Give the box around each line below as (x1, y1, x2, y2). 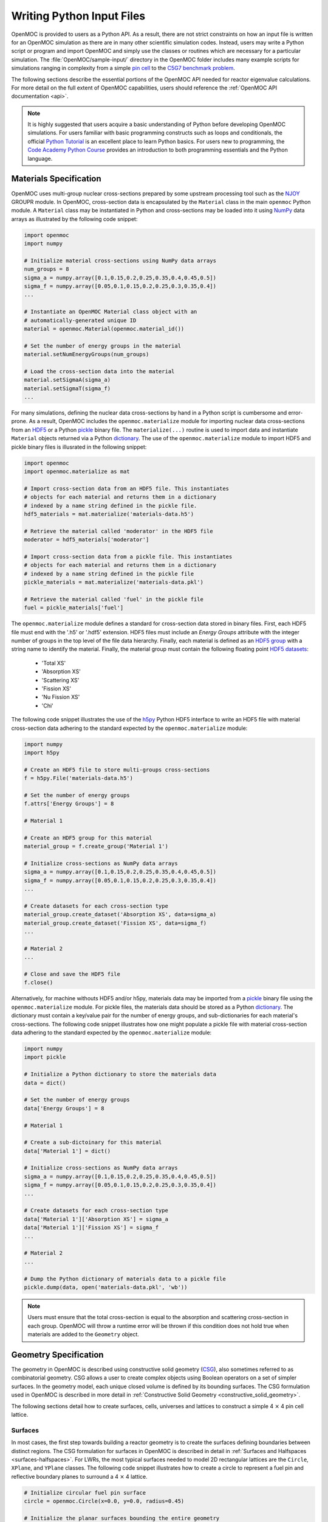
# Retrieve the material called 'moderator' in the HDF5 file (24, 527, 213, 535)
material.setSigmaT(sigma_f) (24, 385, 111, 392)
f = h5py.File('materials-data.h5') (24, 775, 134, 782)
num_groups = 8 (24, 265, 69, 273)
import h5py (24, 749, 60, 756)
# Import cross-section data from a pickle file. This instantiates (24, 553, 233, 560)
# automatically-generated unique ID (24, 317, 137, 324)
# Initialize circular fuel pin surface (24, 1489, 146, 1496)
